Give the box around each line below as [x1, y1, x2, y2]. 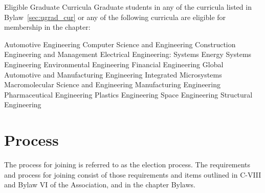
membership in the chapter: [4, 22, 91, 32]
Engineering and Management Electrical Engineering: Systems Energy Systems [4, 49, 252, 60]
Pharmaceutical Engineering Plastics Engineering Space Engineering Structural [4, 89, 253, 100]
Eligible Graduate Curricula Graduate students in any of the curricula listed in [4, 2, 252, 12]
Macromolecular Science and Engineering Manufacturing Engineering [4, 79, 220, 90]
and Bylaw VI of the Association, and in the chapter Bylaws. [4, 179, 195, 190]
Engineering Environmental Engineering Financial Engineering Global [4, 59, 224, 69]
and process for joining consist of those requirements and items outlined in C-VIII [4, 169, 261, 180]
